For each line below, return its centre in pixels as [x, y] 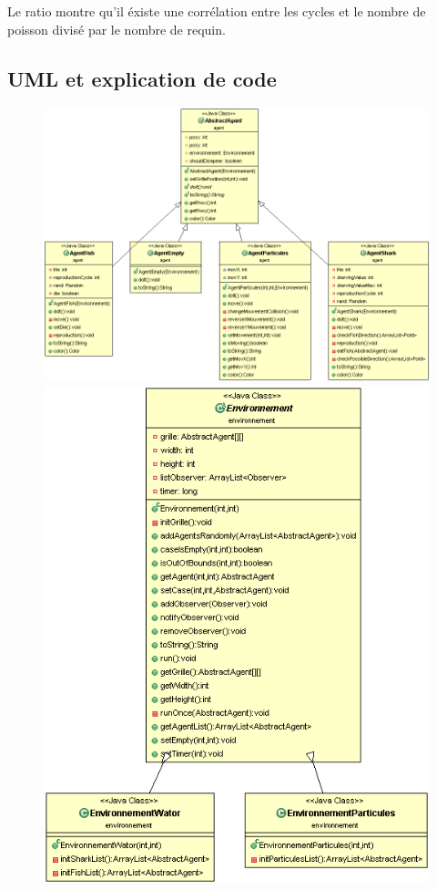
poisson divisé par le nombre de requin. [117, 29]
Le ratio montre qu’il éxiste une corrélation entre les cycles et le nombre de [217, 11]
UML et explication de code [142, 78]
